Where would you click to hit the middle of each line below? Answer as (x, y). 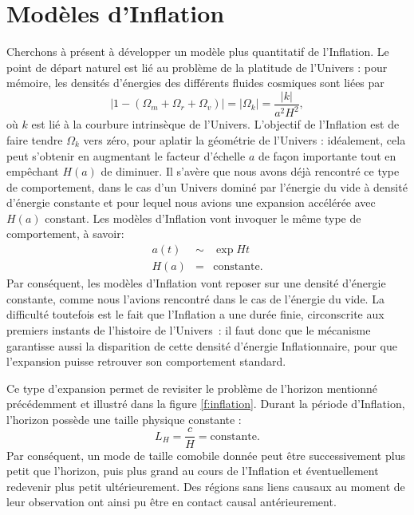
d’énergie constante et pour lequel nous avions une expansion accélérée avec (191, 202)
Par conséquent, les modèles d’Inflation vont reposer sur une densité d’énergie (196, 283)
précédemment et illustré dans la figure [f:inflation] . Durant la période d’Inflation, (206, 404)
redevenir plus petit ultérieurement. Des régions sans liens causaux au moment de (206, 486)
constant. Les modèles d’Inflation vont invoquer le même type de (203, 218)
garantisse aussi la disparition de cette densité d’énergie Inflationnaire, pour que (202, 345)
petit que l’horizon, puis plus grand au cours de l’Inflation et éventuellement (193, 471)
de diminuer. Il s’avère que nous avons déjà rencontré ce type (250, 171)
